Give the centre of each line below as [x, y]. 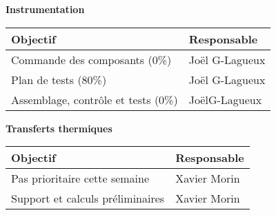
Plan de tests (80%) [59, 79]
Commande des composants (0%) [91, 59]
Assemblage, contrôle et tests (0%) [95, 99]
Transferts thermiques [59, 128]
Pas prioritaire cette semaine [80, 178]
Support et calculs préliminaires [88, 198]
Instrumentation [45, 9]
